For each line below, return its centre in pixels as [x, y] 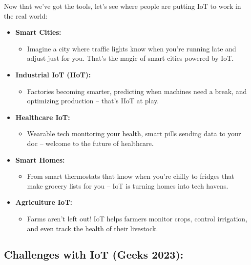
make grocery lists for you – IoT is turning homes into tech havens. [128, 185]
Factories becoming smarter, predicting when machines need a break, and [137, 91]
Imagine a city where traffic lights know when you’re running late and [132, 48]
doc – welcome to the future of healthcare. [90, 143]
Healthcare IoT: [43, 117]
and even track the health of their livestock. [93, 228]
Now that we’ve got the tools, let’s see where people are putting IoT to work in [123, 6]
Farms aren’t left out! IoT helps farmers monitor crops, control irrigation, [137, 218]
